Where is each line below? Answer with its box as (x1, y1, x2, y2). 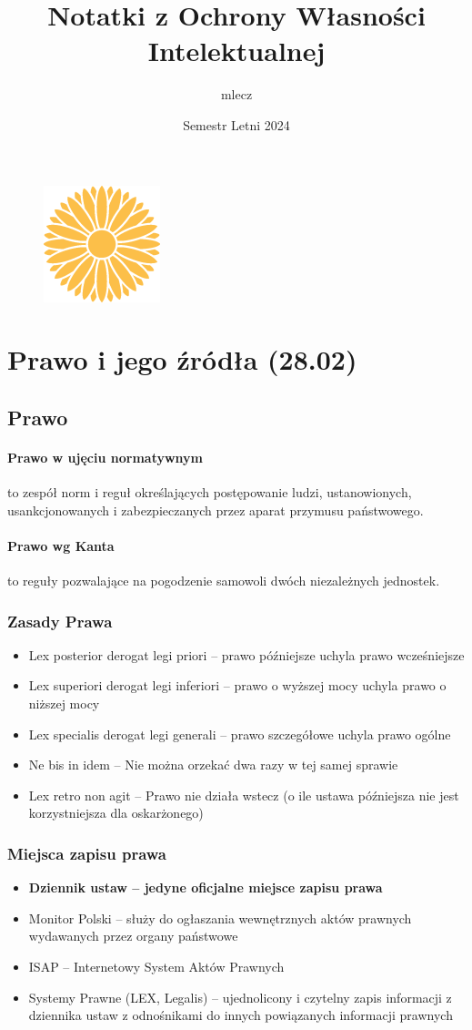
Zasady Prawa (7, 609, 113, 632)
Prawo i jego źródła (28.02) (7, 341, 357, 378)
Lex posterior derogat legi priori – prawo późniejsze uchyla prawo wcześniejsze (28, 645, 465, 664)
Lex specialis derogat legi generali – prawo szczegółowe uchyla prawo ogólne (28, 724, 451, 743)
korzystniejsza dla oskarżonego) (28, 803, 204, 822)
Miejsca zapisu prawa (7, 841, 167, 864)
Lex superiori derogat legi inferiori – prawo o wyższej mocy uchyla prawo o (28, 676, 447, 695)
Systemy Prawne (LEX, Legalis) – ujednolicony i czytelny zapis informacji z (28, 987, 452, 1006)
